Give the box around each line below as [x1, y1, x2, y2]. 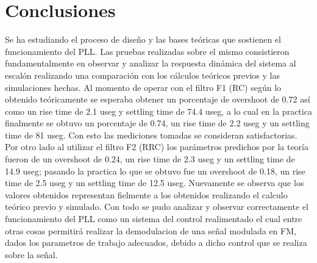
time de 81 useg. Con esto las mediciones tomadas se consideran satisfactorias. [5, 128, 297, 141]
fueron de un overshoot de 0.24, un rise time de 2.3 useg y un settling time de [5, 153, 295, 165]
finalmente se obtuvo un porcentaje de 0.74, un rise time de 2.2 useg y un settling [5, 117, 310, 129]
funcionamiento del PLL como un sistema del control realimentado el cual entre [5, 212, 302, 225]
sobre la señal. [5, 248, 58, 261]
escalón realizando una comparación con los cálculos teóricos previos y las [5, 68, 280, 81]
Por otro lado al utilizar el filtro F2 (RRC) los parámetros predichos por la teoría [5, 140, 308, 153]
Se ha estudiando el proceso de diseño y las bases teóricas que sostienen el [5, 33, 281, 46]
